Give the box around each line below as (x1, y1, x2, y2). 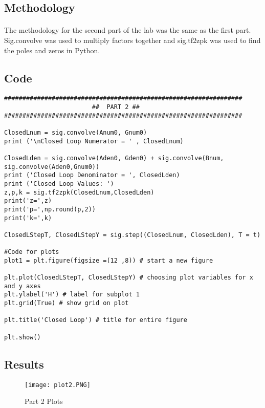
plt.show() (4, 333, 41, 341)
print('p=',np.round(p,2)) (4, 205, 96, 213)
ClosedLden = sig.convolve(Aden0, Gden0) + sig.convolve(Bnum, (4, 154, 224, 162)
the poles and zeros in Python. (4, 45, 100, 55)
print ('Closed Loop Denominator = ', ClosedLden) (4, 171, 180, 179)
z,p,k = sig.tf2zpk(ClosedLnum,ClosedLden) (4, 188, 154, 196)
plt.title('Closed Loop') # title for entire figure (4, 316, 187, 324)
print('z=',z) (4, 197, 52, 205)
